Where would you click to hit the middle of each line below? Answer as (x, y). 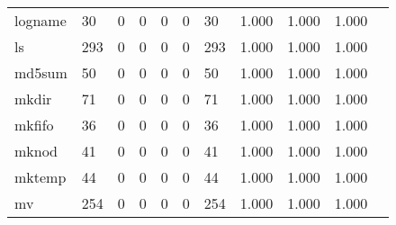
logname (40, 20)
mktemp (40, 177)
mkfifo (34, 125)
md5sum (41, 72)
